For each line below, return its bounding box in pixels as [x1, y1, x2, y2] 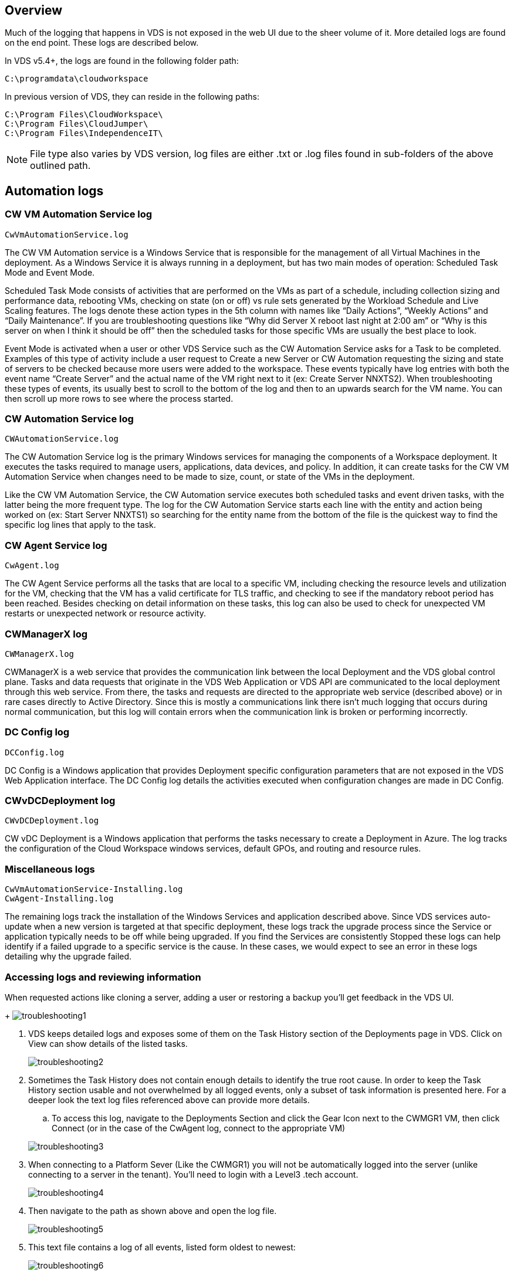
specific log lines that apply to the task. [5, 520, 156, 530]
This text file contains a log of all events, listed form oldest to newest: [28, 1242, 296, 1252]
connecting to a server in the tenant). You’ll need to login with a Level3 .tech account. [28, 1169, 359, 1179]
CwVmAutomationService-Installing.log [5, 884, 183, 894]
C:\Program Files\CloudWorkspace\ [5, 110, 163, 120]
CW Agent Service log [5, 539, 107, 551]
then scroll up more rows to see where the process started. [5, 393, 234, 403]
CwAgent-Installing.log [5, 894, 114, 904]
